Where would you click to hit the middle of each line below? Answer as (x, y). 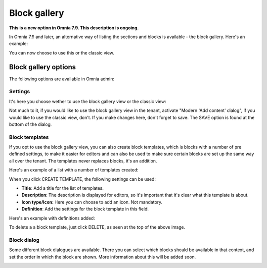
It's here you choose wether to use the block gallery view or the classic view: (88, 101)
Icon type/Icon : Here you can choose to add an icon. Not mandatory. (92, 202)
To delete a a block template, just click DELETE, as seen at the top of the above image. (97, 227)
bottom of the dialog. (30, 124)
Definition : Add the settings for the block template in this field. (85, 209)
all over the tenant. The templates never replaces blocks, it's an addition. (83, 161)
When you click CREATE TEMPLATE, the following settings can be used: (82, 179)
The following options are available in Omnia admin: (62, 79)
